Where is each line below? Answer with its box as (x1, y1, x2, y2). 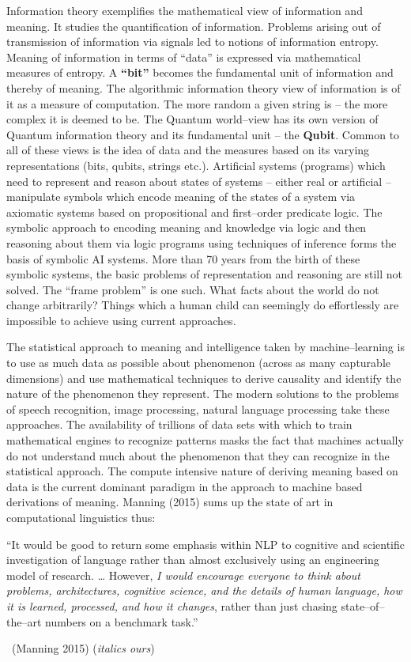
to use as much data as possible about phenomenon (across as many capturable (6, 354, 390, 371)
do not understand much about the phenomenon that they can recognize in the (6, 447, 390, 463)
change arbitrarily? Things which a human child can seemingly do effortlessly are (6, 297, 399, 313)
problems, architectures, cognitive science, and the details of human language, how (6, 582, 402, 599)
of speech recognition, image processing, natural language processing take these (6, 400, 390, 417)
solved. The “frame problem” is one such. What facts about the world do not (6, 281, 379, 297)
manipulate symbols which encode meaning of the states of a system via (6, 188, 356, 205)
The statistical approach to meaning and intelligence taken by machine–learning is (6, 339, 405, 355)
